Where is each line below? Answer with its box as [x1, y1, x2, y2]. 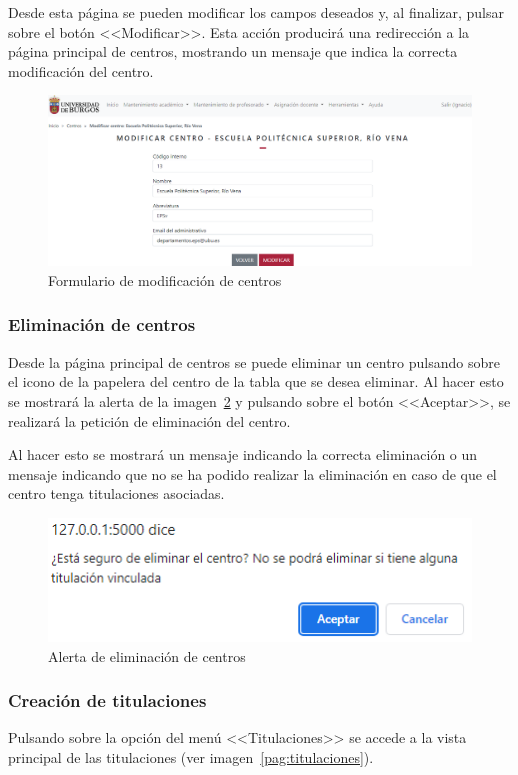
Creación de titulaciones [8, 688, 207, 713]
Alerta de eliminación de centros [48, 645, 246, 666]
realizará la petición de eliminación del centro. [8, 410, 291, 431]
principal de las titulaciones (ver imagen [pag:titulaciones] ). [8, 747, 374, 768]
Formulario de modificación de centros [48, 269, 282, 290]
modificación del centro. [8, 60, 154, 81]
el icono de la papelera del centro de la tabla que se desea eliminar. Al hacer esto [8, 371, 504, 392]
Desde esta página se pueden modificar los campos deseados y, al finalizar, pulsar [8, 2, 504, 22]
